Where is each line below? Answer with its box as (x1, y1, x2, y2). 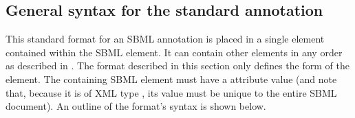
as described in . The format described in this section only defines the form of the (6, 58, 349, 73)
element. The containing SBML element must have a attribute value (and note (6, 71, 337, 86)
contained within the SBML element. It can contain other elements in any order (6, 45, 343, 59)
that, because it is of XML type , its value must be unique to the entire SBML (6, 85, 337, 99)
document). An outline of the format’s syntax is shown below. (6, 99, 266, 113)
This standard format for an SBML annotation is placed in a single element (6, 32, 325, 46)
